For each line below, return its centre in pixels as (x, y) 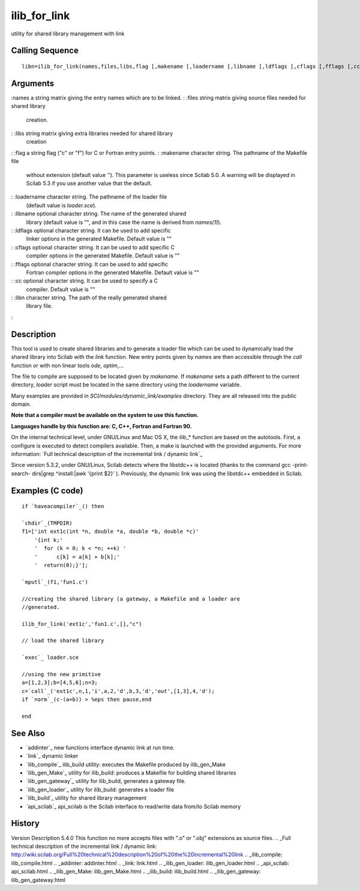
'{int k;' (48, 540)
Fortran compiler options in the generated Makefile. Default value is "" (112, 272)
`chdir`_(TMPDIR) (47, 523)
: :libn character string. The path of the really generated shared (89, 298)
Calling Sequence (45, 51)
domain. (21, 404)
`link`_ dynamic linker (52, 756)
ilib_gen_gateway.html (38, 880)
